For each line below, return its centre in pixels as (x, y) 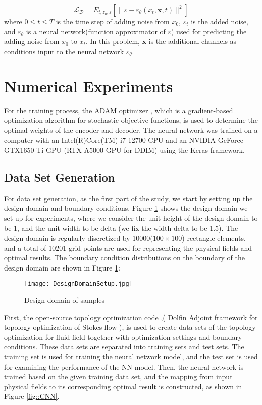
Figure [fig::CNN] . (32, 396)
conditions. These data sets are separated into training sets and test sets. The (124, 347)
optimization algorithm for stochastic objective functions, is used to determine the (131, 120)
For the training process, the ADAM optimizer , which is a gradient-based (119, 110)
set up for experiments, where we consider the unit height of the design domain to (131, 218)
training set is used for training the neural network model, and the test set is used (131, 357)
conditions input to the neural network (64, 51)
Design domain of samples (65, 300)
